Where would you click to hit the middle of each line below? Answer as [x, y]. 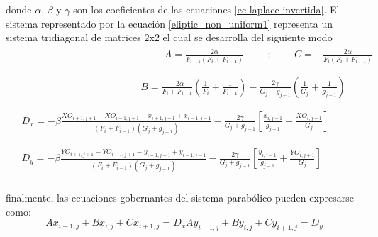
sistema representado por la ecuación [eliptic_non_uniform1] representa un [169, 23]
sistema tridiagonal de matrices [73, 37]
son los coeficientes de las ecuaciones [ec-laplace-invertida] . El [206, 9]
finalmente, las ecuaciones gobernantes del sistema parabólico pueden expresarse [180, 198]
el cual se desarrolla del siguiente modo [248, 37]
